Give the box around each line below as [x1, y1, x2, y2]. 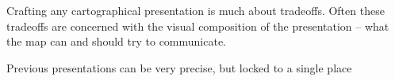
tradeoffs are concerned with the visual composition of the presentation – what [6, 17, 389, 34]
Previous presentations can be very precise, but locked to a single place [6, 59, 352, 75]
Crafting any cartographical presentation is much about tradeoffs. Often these [6, 2, 385, 18]
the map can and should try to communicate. [6, 33, 227, 50]
